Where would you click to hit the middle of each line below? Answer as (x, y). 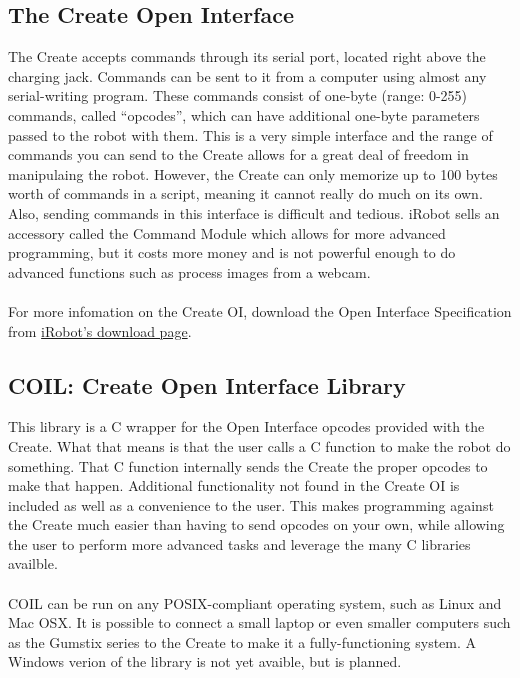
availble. (33, 563)
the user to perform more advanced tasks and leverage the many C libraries (239, 543)
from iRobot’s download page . (100, 330)
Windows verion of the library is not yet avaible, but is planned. (205, 661)
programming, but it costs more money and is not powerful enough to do (232, 252)
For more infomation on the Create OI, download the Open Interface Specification (260, 310)
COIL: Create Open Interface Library (207, 384)
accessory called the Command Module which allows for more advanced (227, 232)
